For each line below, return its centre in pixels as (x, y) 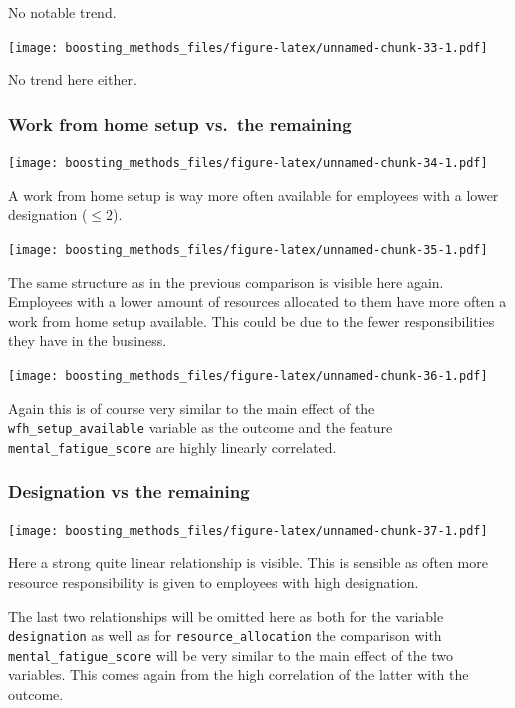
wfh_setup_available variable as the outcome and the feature (200, 427)
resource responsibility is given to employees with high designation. (213, 581)
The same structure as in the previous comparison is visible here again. (226, 281)
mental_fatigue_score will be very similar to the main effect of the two (231, 654)
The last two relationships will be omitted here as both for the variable (226, 615)
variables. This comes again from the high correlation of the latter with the (238, 674)
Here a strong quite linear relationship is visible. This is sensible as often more (248, 562)
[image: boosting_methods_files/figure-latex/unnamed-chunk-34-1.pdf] (248, 163)
